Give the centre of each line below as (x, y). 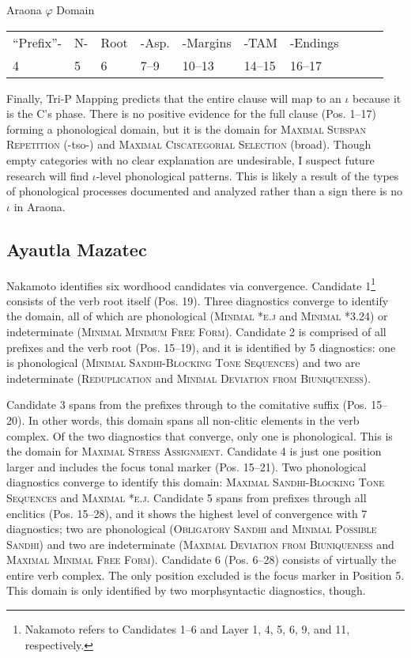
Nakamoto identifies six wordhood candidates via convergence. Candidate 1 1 (191, 284)
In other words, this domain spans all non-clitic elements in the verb (194, 420)
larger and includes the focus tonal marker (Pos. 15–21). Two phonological (187, 466)
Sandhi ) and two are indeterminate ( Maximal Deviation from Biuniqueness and (200, 544)
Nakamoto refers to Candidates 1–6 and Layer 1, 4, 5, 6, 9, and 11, (187, 629)
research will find (47, 175)
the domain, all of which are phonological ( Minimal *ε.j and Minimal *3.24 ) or (197, 316)
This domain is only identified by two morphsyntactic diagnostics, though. (186, 590)
